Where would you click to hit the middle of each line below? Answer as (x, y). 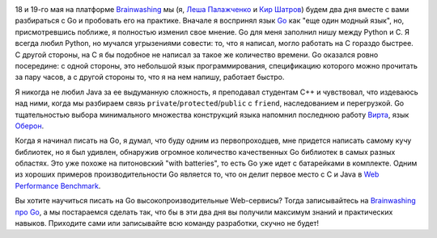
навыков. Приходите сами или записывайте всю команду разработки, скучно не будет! (167, 223)
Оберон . (30, 126)
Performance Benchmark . (58, 186)
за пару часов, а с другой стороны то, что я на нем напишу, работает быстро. (150, 77)
